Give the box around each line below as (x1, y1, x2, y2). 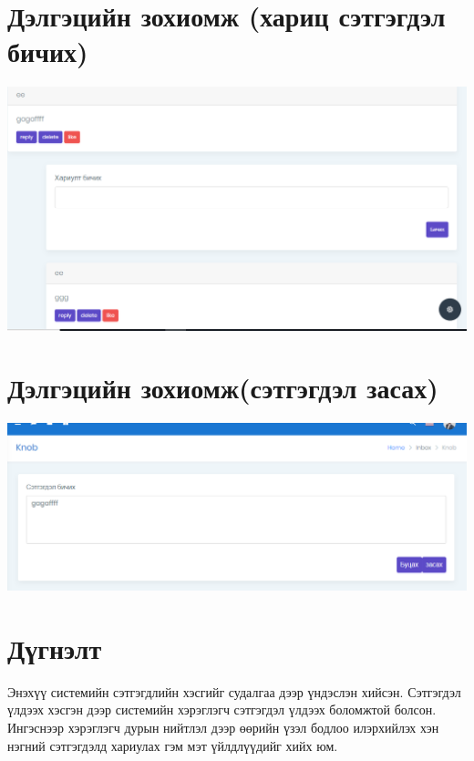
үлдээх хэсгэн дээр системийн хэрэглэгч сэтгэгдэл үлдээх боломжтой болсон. (7, 700, 437, 719)
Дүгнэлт (7, 629, 102, 666)
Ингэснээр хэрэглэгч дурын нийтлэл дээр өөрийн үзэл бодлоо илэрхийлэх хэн (7, 717, 439, 736)
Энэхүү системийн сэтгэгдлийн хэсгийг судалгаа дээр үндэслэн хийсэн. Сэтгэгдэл (7, 682, 461, 701)
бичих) (7, 33, 88, 70)
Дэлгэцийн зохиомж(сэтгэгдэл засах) (7, 369, 438, 406)
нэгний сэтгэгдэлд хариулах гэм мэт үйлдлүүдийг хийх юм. (7, 735, 338, 755)
